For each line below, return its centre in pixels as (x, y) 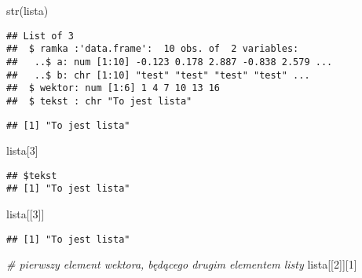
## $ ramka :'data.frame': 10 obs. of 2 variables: (153, 49)
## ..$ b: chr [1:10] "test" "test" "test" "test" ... (158, 75)
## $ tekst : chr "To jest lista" (99, 101)
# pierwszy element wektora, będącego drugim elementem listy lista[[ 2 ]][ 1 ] (182, 264)
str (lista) (27, 10)
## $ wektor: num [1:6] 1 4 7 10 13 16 (113, 88)
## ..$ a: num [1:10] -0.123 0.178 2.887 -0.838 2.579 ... (170, 62)
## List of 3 (40, 36)
